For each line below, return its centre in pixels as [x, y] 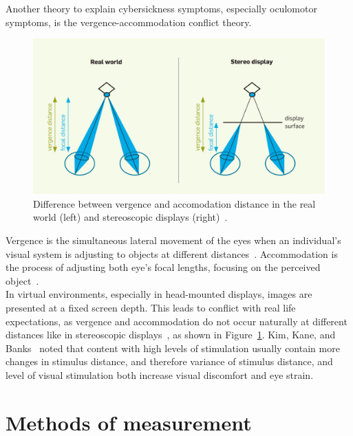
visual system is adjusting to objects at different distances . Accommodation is [172, 253]
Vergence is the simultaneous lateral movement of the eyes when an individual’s [173, 240]
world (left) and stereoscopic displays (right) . [130, 217]
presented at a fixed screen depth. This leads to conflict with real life [151, 308]
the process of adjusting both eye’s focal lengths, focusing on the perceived [163, 267]
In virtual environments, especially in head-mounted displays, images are [159, 294]
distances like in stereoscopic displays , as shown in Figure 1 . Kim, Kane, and [171, 335]
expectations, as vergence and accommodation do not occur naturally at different [176, 321]
